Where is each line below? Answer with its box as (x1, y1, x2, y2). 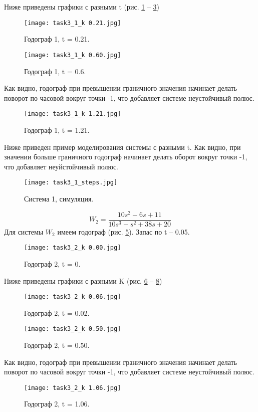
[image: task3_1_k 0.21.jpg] (24, 19, 121, 27)
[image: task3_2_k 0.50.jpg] (24, 325, 121, 333)
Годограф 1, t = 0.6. (24, 66, 86, 76)
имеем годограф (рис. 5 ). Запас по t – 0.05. (57, 226, 190, 237)
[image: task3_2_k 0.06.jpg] (24, 293, 121, 301)
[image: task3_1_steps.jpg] (24, 179, 118, 186)
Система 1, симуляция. (24, 193, 94, 203)
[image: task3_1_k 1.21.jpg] (24, 110, 121, 118)
